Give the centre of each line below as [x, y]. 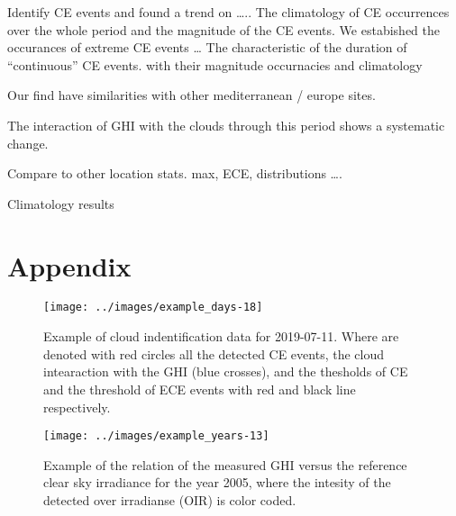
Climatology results [61, 203]
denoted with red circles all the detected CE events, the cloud [214, 353]
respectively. [77, 407]
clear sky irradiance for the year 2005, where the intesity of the [217, 482]
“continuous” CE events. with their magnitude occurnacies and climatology [215, 64]
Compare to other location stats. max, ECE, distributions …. [175, 173]
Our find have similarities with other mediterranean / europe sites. [192, 95]
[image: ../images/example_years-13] [156, 436]
